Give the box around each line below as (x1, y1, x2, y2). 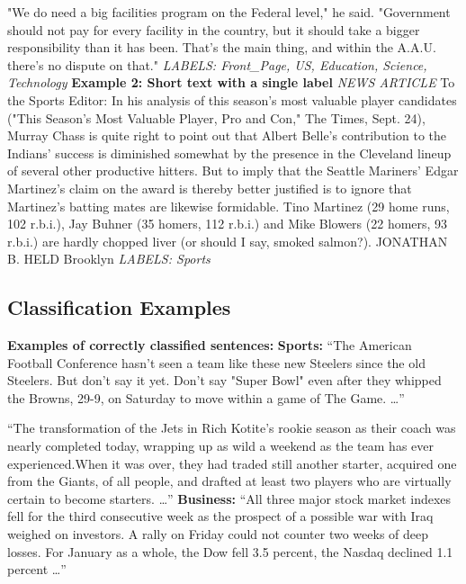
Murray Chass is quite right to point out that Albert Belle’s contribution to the (7, 126, 447, 145)
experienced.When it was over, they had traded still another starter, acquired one (7, 454, 457, 472)
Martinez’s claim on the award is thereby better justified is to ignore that (7, 178, 412, 197)
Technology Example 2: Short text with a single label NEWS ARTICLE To (7, 73, 455, 92)
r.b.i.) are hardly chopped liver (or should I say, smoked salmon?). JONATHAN (7, 231, 448, 250)
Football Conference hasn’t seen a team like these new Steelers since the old (7, 353, 426, 372)
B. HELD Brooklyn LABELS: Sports (7, 249, 211, 268)
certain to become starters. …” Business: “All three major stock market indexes (7, 489, 452, 508)
